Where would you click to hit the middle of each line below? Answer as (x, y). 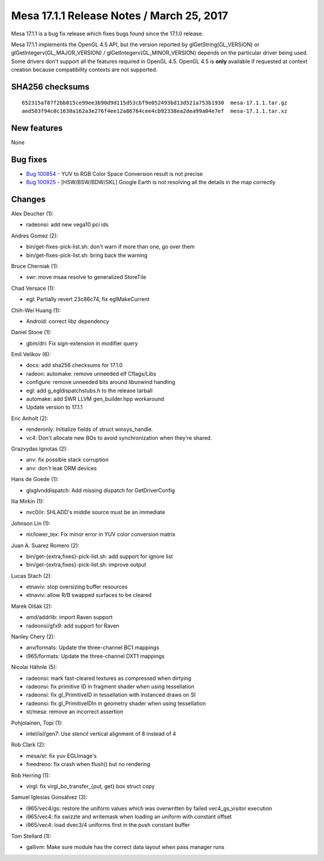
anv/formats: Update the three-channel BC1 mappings (93, 647)
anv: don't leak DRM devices (61, 468)
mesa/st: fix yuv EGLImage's (61, 755)
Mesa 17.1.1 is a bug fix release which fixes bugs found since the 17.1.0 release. (107, 34)
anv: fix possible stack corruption (67, 460)
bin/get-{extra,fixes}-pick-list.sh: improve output (86, 565)
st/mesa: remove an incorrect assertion (75, 712)
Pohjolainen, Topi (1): (37, 722)
